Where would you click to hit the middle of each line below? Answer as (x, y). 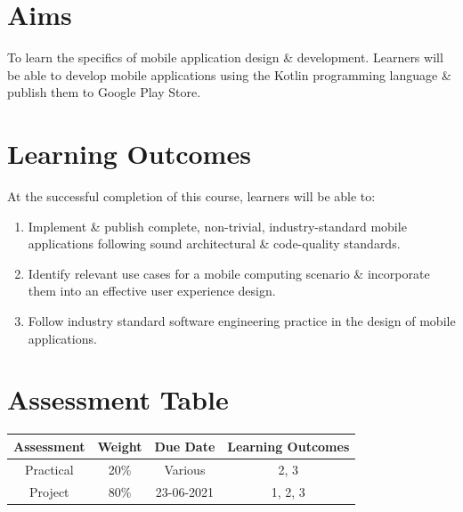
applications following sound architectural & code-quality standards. (214, 244)
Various (185, 469)
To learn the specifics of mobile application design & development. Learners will (225, 57)
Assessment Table (118, 399)
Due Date (185, 446)
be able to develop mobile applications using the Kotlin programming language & (229, 74)
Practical (49, 469)
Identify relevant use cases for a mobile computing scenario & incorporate (229, 273)
